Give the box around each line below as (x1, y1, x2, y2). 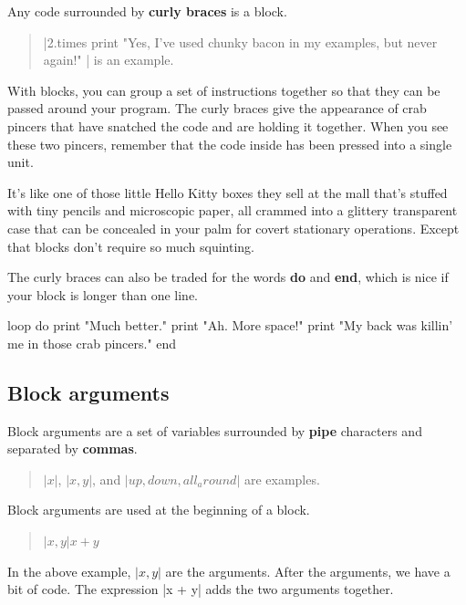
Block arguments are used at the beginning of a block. (7, 500, 310, 519)
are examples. (243, 469, 320, 488)
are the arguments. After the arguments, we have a (165, 561, 450, 580)
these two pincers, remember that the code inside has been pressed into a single (7, 134, 452, 153)
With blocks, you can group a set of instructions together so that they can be (7, 80, 440, 99)
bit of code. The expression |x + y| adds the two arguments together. (7, 579, 394, 599)
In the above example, (7, 561, 131, 580)
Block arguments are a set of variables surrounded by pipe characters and (7, 421, 422, 440)
